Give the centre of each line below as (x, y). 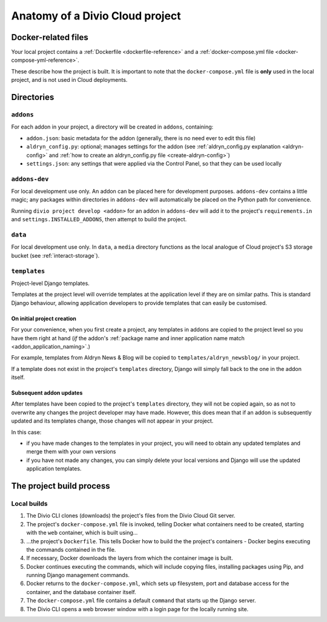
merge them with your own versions (71, 452)
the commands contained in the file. (71, 549)
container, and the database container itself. (81, 592)
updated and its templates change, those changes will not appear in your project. (112, 421)
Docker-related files (50, 37)
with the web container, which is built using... (82, 533)
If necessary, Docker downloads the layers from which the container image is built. (130, 558)
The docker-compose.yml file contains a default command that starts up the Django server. (141, 601)
